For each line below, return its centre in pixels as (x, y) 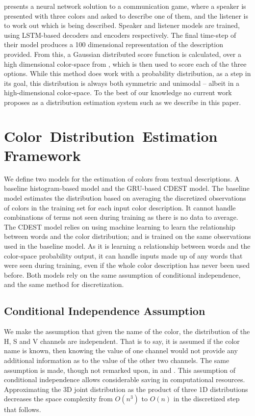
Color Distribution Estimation (111, 136)
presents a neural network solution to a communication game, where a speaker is (125, 6)
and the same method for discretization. (64, 284)
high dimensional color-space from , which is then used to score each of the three (125, 64)
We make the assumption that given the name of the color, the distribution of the (127, 331)
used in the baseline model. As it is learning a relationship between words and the (127, 246)
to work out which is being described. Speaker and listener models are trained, (122, 25)
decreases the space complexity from (58, 399)
